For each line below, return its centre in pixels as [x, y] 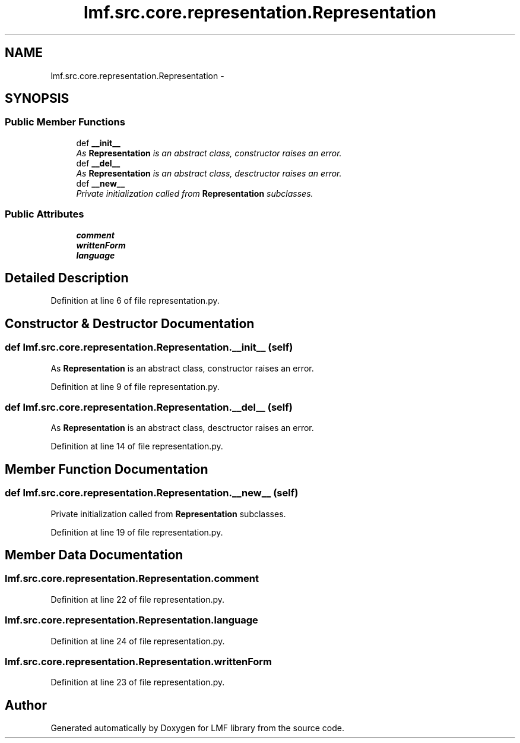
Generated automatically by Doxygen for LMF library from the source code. [197, 728]
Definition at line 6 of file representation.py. [135, 301]
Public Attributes [45, 214]
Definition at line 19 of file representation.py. [137, 532]
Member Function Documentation [107, 469]
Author [26, 705]
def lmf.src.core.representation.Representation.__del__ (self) [149, 407]
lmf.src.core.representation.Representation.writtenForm [139, 661]
